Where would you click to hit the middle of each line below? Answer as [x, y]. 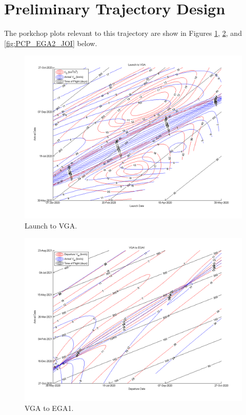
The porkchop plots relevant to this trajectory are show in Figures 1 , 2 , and [123, 33]
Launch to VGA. [51, 225]
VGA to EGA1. [49, 408]
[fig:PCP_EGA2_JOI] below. [51, 43]
